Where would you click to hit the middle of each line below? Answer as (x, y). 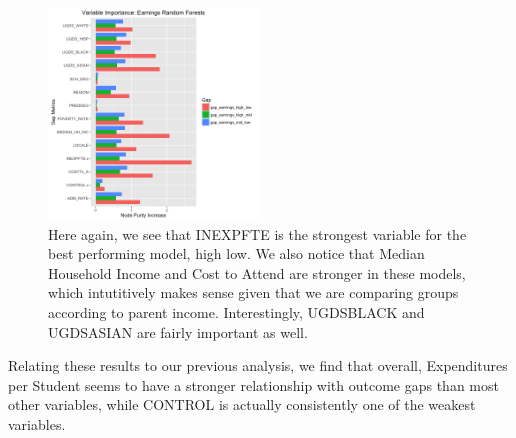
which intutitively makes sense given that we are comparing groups (253, 292)
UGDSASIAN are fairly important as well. (178, 331)
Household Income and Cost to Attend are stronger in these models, (257, 272)
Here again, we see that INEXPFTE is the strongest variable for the (257, 233)
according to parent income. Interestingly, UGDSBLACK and (236, 311)
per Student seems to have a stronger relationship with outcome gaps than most (253, 384)
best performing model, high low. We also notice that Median (236, 253)
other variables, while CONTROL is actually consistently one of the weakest (242, 404)
